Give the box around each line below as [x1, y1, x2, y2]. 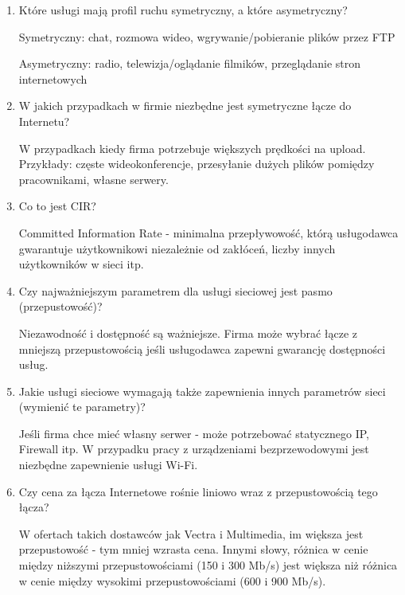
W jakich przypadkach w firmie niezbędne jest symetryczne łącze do [18, 97, 352, 114]
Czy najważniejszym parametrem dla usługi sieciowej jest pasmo [18, 282, 333, 299]
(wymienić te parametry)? [18, 398, 146, 415]
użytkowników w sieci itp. [18, 256, 144, 272]
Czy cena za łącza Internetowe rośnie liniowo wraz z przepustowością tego [18, 483, 378, 499]
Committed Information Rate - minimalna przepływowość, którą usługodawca [18, 224, 399, 241]
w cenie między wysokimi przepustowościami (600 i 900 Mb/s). [18, 572, 326, 589]
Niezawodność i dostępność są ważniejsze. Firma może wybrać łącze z [18, 324, 358, 341]
